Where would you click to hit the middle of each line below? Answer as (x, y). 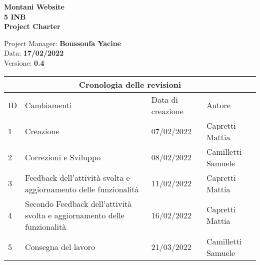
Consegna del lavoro (60, 247)
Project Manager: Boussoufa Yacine (62, 43)
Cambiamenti (48, 105)
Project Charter (32, 26)
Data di (164, 99)
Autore (218, 105)
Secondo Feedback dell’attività (78, 203)
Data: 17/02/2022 (34, 53)
